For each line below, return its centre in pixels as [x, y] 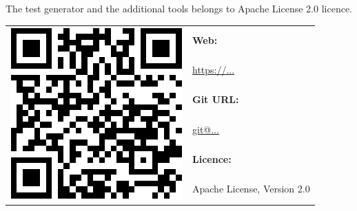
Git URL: [216, 99]
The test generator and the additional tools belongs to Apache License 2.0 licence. [179, 9]
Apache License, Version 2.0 [251, 189]
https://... [214, 70]
